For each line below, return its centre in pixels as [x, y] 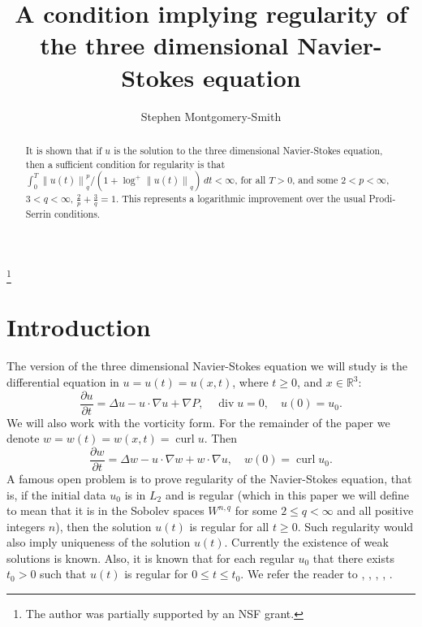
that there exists [353, 558]
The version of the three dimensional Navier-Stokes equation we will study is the [207, 366]
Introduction [79, 327]
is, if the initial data [56, 494]
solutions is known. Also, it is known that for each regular [151, 558]
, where [250, 382]
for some [256, 510]
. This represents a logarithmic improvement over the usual [241, 199]
